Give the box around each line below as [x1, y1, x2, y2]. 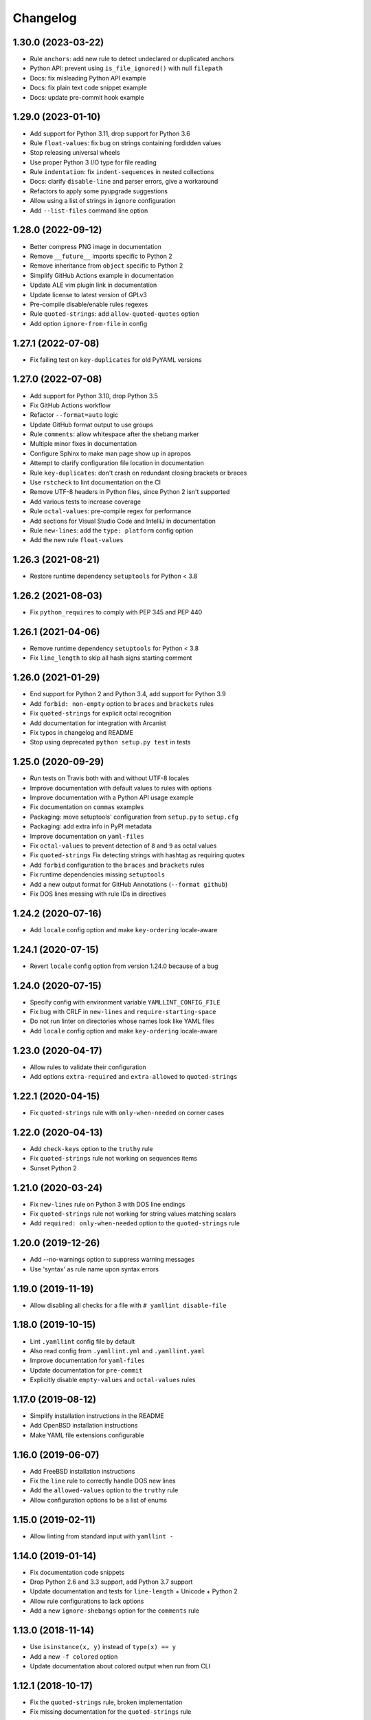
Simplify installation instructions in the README [30, 1411, 164, 1420]
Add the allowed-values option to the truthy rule [30, 1486, 179, 1494]
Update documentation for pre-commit [30, 1366, 143, 1374]
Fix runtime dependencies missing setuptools [30, 870, 165, 879]
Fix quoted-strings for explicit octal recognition [30, 709, 172, 718]
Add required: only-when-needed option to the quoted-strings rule [30, 1219, 240, 1227]
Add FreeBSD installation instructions [30, 1467, 135, 1475]
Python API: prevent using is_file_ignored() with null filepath [30, 64, 223, 72]
